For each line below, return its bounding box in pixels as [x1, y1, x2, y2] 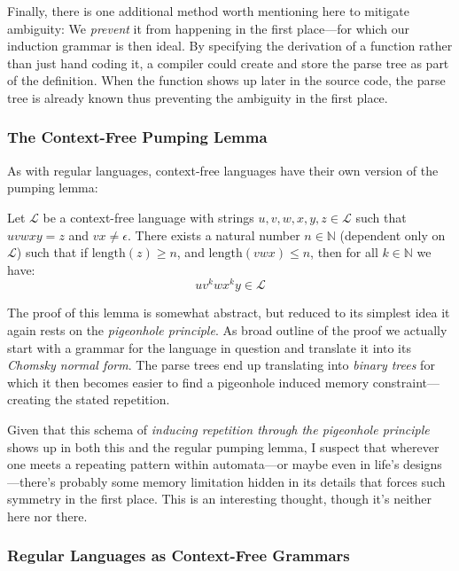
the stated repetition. [54, 390, 170, 409]
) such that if [16, 243, 88, 262]
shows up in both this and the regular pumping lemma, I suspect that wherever [7, 437, 440, 456]
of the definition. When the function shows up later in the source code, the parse [7, 71, 446, 90]
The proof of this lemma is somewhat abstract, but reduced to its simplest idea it [7, 303, 450, 322]
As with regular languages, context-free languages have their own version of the [7, 160, 439, 179]
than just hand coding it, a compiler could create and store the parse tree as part [7, 53, 449, 72]
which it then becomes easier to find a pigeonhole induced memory [7, 372, 370, 391]
